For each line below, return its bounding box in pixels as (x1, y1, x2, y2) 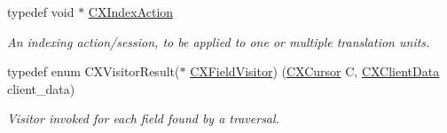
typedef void (7, 3, 74, 20)
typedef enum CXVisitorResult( (7, 62, 180, 81)
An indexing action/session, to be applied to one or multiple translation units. (7, 32, 430, 51)
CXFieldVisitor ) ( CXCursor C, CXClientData (190, 62, 440, 81)
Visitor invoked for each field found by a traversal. (7, 109, 279, 128)
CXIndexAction (88, 3, 174, 20)
